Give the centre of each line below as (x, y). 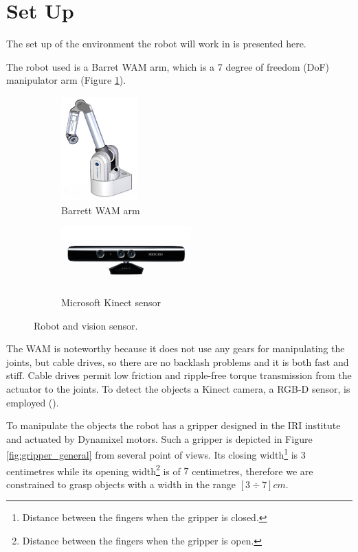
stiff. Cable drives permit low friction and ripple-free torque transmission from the (179, 375)
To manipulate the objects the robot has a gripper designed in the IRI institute (174, 425)
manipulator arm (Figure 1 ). (66, 80)
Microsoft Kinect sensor (111, 302)
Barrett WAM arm (101, 210)
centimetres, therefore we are (253, 471)
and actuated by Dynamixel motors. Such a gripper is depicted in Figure (159, 438)
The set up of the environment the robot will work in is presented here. (156, 44)
